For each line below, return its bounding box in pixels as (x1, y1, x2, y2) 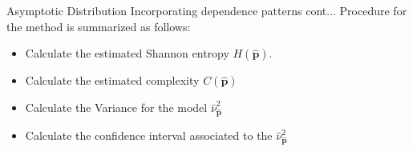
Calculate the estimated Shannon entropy (25, 45, 229, 62)
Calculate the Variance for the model (25, 99, 208, 116)
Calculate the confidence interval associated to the (25, 127, 273, 144)
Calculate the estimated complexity (25, 72, 200, 89)
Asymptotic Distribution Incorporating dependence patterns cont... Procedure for (6, 2, 407, 18)
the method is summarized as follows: (6, 18, 191, 34)
